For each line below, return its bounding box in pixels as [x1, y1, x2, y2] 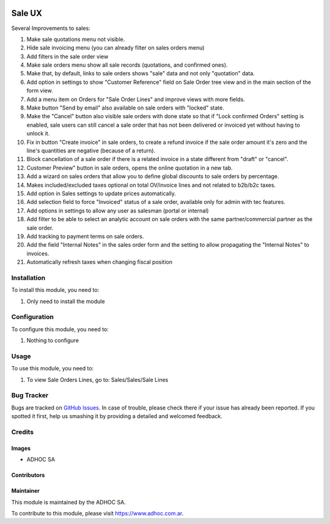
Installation [11, 273, 46, 282]
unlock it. [26, 130, 50, 137]
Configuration [11, 313, 54, 321]
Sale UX [11, 8, 42, 18]
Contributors [11, 471, 45, 479]
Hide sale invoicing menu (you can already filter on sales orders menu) [26, 44, 205, 51]
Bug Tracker [11, 391, 49, 400]
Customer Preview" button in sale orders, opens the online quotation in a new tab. [26, 164, 233, 171]
